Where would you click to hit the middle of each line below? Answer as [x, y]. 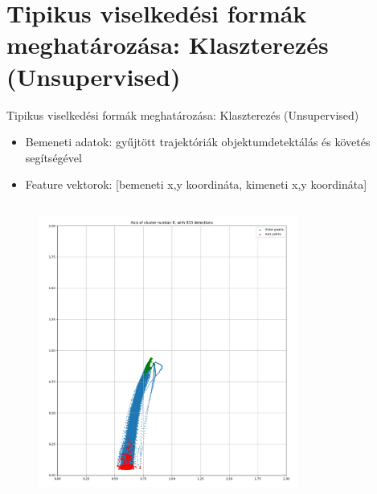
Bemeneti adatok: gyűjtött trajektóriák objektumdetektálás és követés [198, 142]
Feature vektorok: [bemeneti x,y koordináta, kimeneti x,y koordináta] [196, 184]
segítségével [53, 157]
